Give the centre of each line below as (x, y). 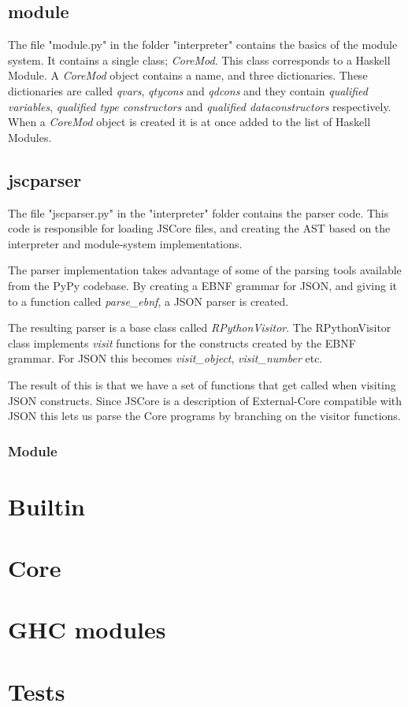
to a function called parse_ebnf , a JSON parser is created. (148, 301)
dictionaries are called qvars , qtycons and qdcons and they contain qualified (188, 90)
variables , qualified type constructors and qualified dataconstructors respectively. (200, 106)
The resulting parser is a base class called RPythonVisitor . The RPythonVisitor (200, 327)
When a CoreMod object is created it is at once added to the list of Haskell (189, 122)
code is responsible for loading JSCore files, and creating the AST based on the (199, 228)
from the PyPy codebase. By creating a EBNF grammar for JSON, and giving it (202, 285)
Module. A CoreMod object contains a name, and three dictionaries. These (188, 75)
